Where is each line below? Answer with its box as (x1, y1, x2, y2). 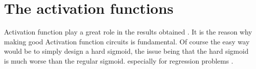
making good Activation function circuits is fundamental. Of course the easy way (4, 36, 250, 46)
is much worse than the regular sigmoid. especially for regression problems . (4, 55, 233, 66)
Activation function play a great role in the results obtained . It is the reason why (4, 27, 252, 37)
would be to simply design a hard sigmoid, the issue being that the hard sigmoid (4, 46, 249, 56)
